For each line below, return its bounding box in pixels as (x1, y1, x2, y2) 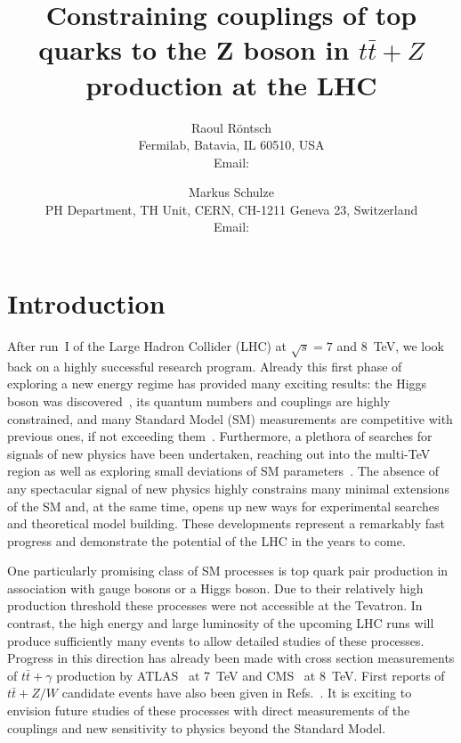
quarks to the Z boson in (38, 31, 350, 68)
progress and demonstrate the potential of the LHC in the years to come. (7, 531, 406, 550)
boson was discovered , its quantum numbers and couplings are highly (7, 391, 391, 410)
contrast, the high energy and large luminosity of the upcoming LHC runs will (7, 614, 434, 633)
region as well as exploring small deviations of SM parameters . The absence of (7, 461, 440, 480)
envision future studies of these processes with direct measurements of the (7, 701, 410, 720)
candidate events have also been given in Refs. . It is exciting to (61, 683, 412, 702)
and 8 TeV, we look (336, 337, 444, 355)
